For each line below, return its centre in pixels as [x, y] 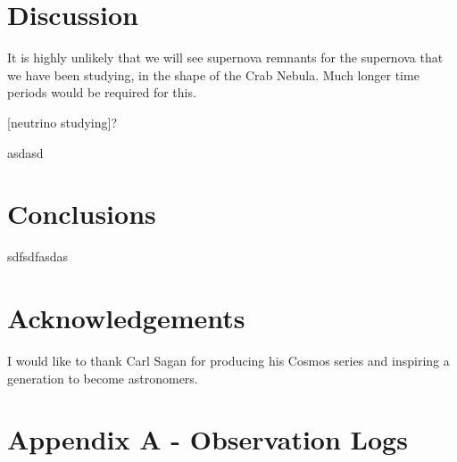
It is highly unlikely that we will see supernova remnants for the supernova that [225, 58]
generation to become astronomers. [103, 378]
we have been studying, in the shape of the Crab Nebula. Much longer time [213, 74]
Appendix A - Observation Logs [208, 439]
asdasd [25, 152]
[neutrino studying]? [62, 122]
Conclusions [82, 214]
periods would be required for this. [102, 92]
